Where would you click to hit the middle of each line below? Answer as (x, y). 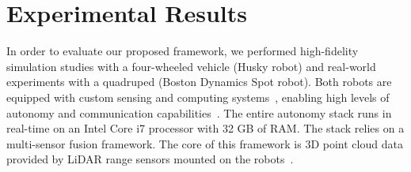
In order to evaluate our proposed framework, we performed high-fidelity (183, 51)
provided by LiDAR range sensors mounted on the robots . (150, 159)
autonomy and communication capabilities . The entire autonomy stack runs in (199, 112)
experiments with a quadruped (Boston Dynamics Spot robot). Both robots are (199, 82)
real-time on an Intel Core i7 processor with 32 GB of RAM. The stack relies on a (205, 128)
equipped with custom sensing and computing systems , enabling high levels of (198, 97)
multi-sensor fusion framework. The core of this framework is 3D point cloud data (205, 143)
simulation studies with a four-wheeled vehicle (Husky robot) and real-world (191, 66)
